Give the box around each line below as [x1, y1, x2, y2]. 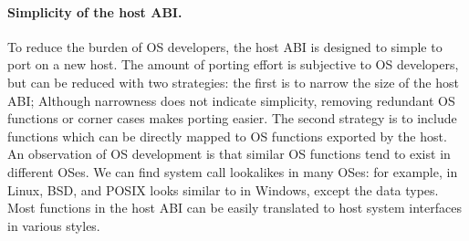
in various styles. [7, 215, 100, 235]
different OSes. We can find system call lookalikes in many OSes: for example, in [7, 162, 458, 181]
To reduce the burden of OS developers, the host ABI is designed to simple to [7, 37, 443, 56]
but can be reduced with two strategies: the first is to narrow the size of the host [7, 72, 459, 91]
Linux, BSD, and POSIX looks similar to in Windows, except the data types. [7, 180, 439, 199]
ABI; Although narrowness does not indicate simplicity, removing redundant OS [7, 90, 455, 110]
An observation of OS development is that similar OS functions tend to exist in [7, 144, 451, 163]
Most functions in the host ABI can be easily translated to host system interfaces [7, 198, 462, 217]
